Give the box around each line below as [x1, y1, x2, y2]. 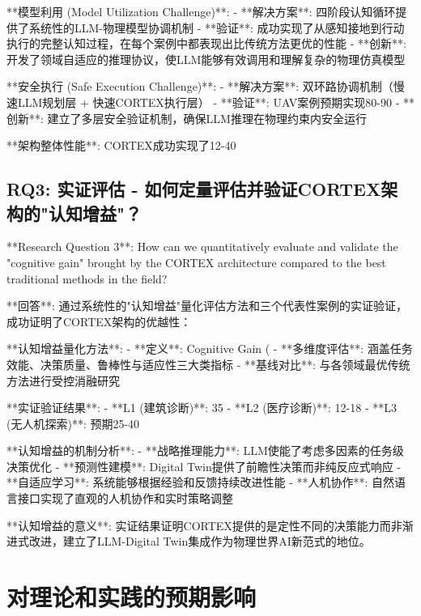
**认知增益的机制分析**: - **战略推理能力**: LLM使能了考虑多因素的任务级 [6, 442, 404, 459]
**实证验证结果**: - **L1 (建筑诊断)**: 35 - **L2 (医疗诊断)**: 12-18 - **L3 [6, 399, 397, 416]
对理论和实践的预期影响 [6, 580, 257, 614]
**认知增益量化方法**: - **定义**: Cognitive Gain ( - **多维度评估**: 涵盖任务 [6, 340, 413, 357]
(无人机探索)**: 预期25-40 [6, 414, 140, 431]
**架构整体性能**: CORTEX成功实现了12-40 [6, 137, 236, 154]
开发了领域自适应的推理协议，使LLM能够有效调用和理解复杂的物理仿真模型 [6, 50, 406, 67]
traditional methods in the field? [6, 270, 168, 287]
